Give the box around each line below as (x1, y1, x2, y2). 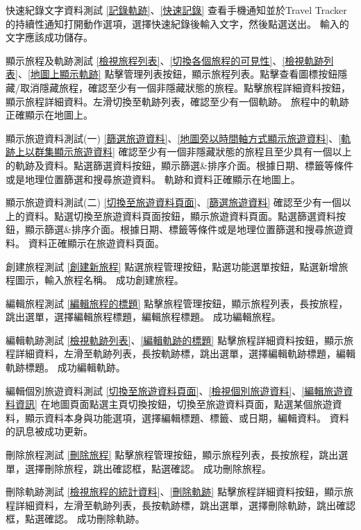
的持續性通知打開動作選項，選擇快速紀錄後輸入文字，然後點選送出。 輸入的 (6, 16, 349, 31)
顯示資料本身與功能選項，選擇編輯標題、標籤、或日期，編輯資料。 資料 (24, 410, 349, 425)
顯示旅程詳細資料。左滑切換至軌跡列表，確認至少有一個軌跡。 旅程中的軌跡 (6, 94, 349, 108)
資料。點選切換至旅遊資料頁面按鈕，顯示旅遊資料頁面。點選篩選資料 (24, 208, 336, 223)
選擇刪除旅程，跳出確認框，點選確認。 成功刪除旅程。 (24, 461, 271, 475)
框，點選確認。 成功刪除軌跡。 (6, 511, 145, 526)
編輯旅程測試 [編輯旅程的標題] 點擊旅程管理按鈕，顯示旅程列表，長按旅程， (6, 296, 349, 310)
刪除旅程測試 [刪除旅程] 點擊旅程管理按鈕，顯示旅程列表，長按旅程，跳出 (6, 447, 339, 462)
